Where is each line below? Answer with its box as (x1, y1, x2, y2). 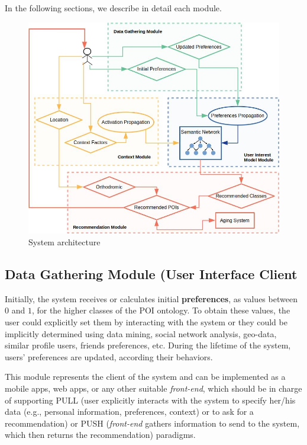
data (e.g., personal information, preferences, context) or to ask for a (5, 405, 254, 418)
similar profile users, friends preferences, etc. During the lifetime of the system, (5, 339, 291, 351)
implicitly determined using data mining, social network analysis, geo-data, (5, 327, 277, 340)
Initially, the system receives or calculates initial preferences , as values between (5, 292, 298, 305)
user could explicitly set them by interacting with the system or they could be (5, 315, 287, 328)
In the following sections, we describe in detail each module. (5, 2, 222, 14)
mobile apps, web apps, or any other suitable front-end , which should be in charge (5, 382, 302, 394)
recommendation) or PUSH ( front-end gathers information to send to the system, (5, 417, 300, 429)
